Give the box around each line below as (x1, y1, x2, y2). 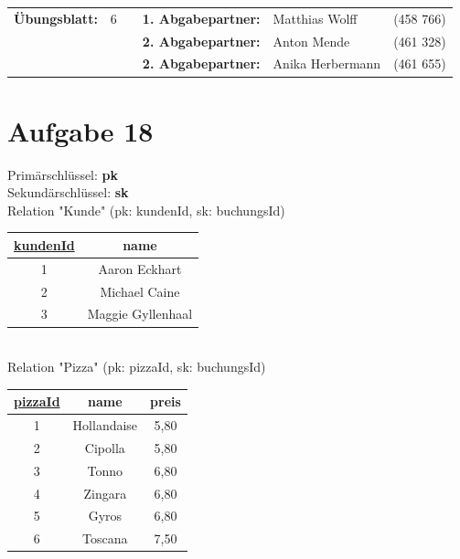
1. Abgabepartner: (142, 8, 261, 27)
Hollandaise (72, 416, 138, 435)
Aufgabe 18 (7, 111, 154, 149)
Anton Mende (273, 31, 350, 50)
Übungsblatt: (14, 8, 98, 27)
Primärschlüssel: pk (7, 164, 119, 184)
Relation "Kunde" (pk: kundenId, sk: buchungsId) (7, 200, 285, 219)
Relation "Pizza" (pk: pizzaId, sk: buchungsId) (7, 357, 266, 376)
